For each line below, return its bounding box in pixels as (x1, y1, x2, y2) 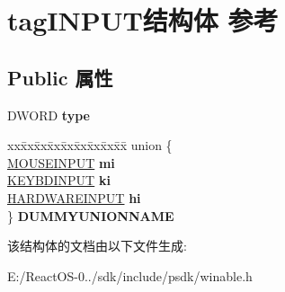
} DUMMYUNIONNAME (7, 206, 174, 225)
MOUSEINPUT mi (7, 153, 115, 172)
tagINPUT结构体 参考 (7, 2, 279, 39)
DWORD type (7, 105, 90, 124)
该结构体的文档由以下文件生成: (7, 236, 187, 255)
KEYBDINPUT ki (7, 171, 111, 190)
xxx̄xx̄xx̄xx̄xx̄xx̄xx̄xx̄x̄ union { (7, 136, 173, 155)
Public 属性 (7, 63, 113, 91)
